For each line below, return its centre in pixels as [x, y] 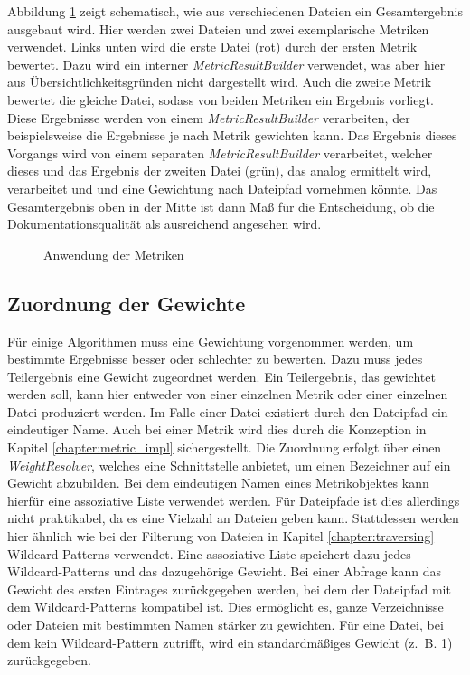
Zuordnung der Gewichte [127, 303]
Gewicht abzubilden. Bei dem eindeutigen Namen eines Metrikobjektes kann [218, 483]
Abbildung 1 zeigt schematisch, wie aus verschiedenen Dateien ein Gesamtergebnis [235, 11]
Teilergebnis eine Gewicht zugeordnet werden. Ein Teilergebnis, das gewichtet [221, 376]
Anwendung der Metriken [114, 254]
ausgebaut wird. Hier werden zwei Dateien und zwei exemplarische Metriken [218, 29]
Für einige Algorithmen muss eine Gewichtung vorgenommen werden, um [211, 341]
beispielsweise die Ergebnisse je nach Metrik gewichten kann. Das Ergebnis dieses [232, 135]
